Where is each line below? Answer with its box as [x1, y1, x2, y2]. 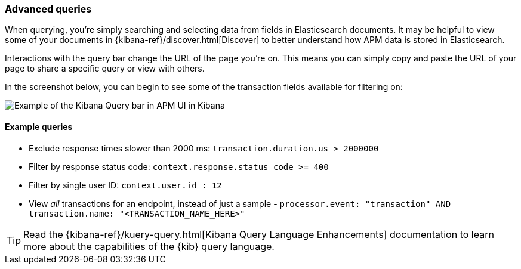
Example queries [5, 121, 73, 132]
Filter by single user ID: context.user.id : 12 [29, 180, 222, 190]
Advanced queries [5, 3, 92, 15]
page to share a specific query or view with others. [5, 63, 205, 74]
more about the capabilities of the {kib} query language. [23, 240, 275, 252]
